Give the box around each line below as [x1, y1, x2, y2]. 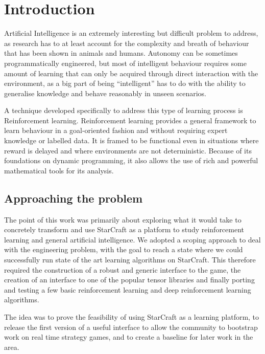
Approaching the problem [4, 190, 143, 206]
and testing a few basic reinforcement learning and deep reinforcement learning [4, 284, 251, 295]
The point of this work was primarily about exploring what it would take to [4, 214, 242, 225]
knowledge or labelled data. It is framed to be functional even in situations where [4, 135, 259, 146]
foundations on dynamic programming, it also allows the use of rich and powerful [4, 155, 258, 166]
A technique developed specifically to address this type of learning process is [4, 105, 243, 116]
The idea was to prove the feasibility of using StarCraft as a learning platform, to [4, 311, 259, 322]
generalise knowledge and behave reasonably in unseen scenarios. [4, 87, 206, 98]
